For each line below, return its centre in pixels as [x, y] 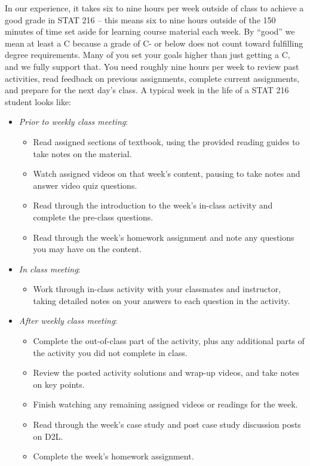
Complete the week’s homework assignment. [113, 456]
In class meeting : [50, 269]
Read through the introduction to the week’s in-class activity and [153, 205]
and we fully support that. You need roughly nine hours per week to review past [152, 66]
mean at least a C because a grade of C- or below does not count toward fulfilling [154, 43]
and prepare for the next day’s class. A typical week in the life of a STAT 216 [147, 90]
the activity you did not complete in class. [110, 352]
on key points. [59, 384]
